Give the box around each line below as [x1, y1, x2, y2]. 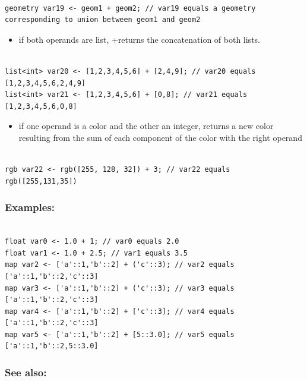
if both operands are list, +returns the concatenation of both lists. [18, 33, 260, 45]
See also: [5, 364, 47, 379]
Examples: [5, 200, 55, 215]
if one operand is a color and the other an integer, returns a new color [18, 119, 274, 132]
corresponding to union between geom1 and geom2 [5, 15, 201, 24]
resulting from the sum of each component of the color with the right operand [18, 131, 302, 143]
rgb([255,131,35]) [5, 177, 77, 185]
